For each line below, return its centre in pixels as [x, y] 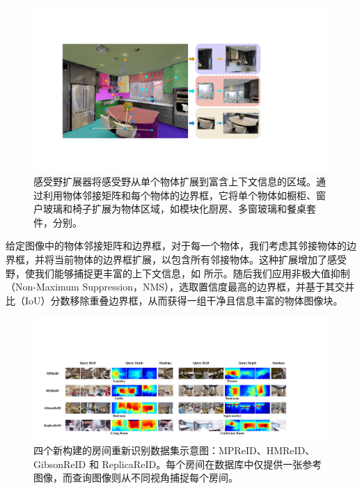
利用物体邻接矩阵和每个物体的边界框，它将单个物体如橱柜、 [179, 195]
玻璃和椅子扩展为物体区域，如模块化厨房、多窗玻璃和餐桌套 [179, 209]
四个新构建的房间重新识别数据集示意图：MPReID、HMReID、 [174, 450]
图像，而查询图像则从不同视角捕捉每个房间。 [136, 478]
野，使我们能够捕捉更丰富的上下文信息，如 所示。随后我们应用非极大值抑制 [178, 273]
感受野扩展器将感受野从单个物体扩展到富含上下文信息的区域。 [175, 181]
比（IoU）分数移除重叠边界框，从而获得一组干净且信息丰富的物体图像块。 [174, 300]
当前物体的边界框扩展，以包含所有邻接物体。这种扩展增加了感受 [200, 259]
